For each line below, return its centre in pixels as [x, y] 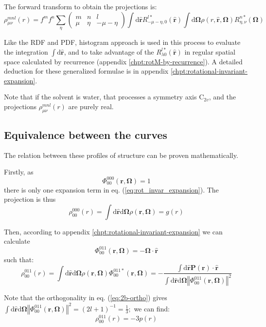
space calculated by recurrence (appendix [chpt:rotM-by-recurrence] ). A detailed [123, 61]
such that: [19, 259]
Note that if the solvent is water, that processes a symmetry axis [100, 97]
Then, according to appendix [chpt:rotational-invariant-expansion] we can [113, 231]
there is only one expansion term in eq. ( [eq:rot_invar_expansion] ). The [111, 189]
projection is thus [30, 199]
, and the [222, 97]
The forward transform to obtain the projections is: [80, 6]
